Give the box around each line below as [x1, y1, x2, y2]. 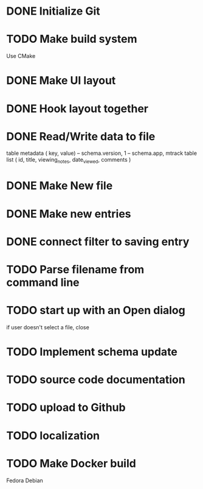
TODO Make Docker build [6, 456, 137, 470]
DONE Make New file [6, 179, 113, 193]
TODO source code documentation [6, 373, 185, 387]
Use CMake [6, 52, 36, 60]
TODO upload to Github [6, 401, 126, 415]
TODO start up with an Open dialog [6, 304, 185, 318]
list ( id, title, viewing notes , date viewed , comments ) [6, 156, 131, 165]
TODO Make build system [6, 32, 138, 46]
